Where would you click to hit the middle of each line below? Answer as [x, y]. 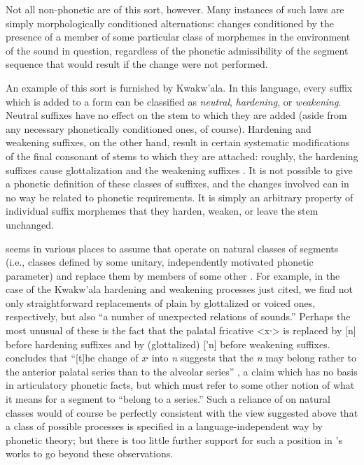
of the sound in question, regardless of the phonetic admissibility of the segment [177, 50]
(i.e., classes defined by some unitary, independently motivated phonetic [160, 262]
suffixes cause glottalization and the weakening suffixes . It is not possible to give [179, 170]
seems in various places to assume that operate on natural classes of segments [172, 248]
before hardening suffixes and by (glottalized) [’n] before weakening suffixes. [168, 344]
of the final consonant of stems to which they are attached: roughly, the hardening [182, 156]
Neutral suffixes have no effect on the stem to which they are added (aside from [176, 115]
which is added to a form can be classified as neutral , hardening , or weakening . [174, 101]
